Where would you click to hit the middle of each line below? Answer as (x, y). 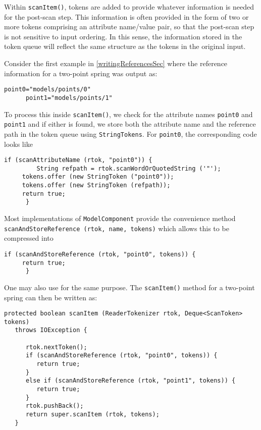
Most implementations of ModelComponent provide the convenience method (120, 218)
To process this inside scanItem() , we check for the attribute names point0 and (128, 114)
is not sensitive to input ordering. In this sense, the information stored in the (123, 36)
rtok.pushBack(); (55, 406)
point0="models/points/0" (47, 90)
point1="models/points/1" (69, 98)
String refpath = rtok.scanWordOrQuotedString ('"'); (129, 168)
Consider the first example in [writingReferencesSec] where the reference (116, 63)
